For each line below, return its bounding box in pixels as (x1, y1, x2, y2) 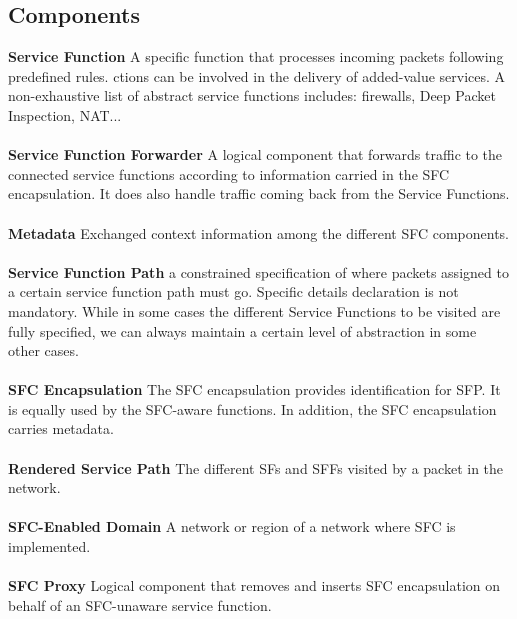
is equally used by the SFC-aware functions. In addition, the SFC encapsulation (8, 398, 497, 419)
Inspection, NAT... (8, 104, 122, 125)
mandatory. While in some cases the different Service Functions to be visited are (8, 300, 501, 321)
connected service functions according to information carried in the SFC (8, 163, 450, 184)
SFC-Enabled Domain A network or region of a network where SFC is (8, 516, 456, 537)
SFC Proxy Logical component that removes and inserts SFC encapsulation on (8, 575, 501, 596)
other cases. (8, 340, 79, 361)
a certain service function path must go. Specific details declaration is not (8, 281, 459, 302)
